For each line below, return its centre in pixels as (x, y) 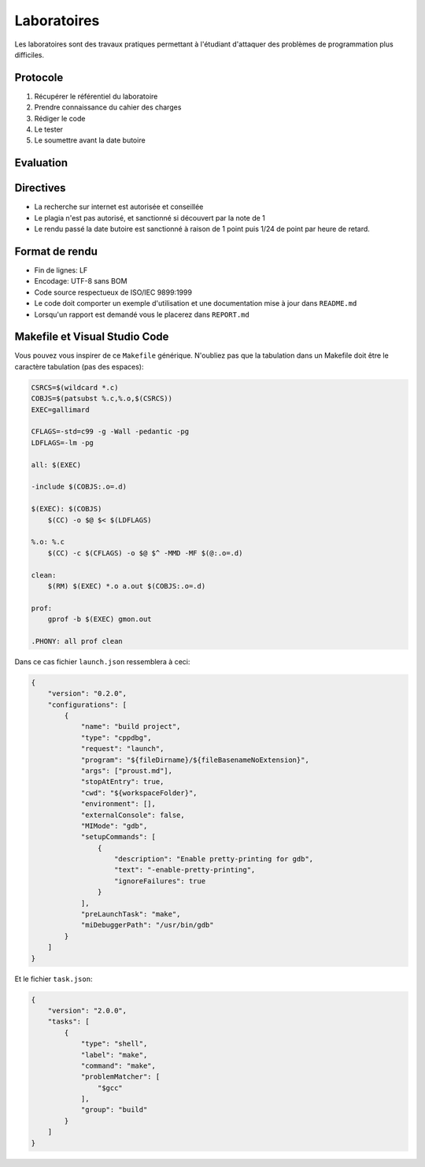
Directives (40, 188)
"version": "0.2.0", (87, 694)
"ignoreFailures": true (160, 881)
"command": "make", (118, 1065)
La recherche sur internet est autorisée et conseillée (119, 207)
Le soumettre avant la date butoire (90, 140)
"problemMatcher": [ (120, 1077)
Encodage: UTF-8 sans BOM (81, 281)
